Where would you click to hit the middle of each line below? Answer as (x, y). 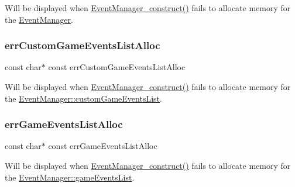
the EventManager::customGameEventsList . (83, 98)
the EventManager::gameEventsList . (70, 177)
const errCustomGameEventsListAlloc (117, 67)
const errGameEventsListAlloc (103, 146)
